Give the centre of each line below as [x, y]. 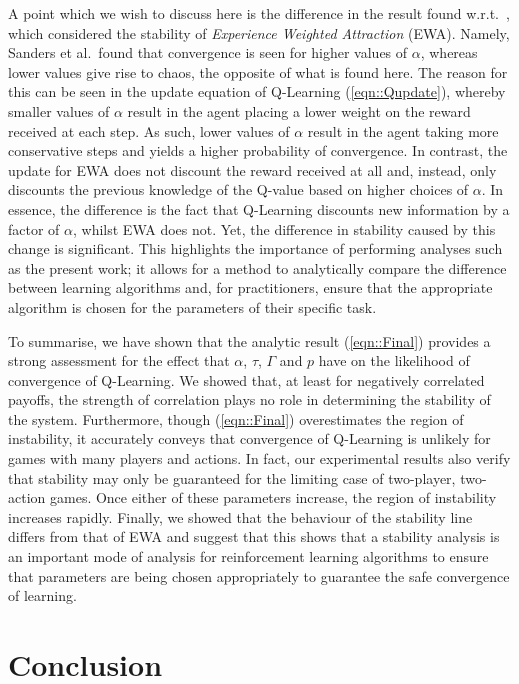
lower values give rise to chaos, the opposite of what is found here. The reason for [258, 71]
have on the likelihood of [394, 360]
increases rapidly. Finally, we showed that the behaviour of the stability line [240, 516]
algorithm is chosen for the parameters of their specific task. [192, 306]
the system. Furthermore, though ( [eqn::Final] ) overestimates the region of [236, 418]
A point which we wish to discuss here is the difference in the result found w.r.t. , [259, 13]
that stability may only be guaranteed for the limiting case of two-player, [232, 477]
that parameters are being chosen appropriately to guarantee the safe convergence [259, 575]
